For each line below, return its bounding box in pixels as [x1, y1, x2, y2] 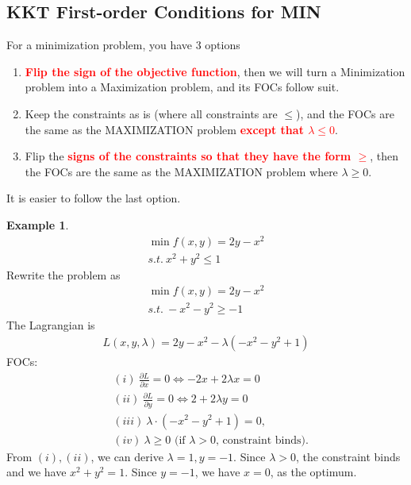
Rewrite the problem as [6, 266, 121, 283]
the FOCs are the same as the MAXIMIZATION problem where [25, 163, 338, 179]
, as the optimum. [270, 464, 357, 480]
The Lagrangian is [6, 316, 95, 333]
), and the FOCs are [296, 105, 395, 121]
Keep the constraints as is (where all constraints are [25, 105, 278, 121]
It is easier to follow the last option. [6, 190, 181, 206]
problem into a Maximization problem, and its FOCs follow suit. [25, 79, 340, 95]
